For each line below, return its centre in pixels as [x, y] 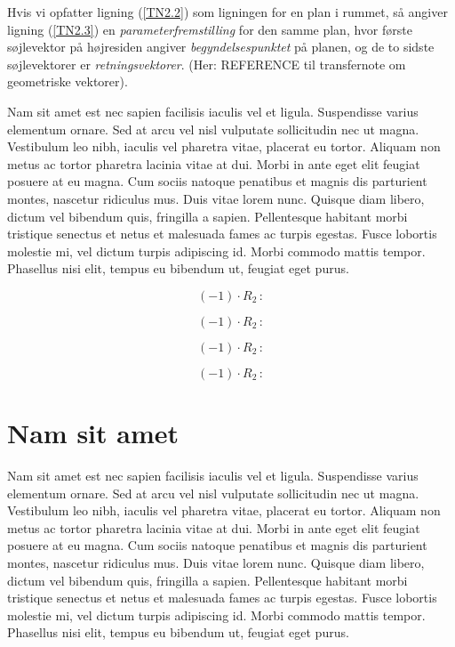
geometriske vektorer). [68, 81]
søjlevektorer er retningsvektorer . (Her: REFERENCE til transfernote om [207, 64]
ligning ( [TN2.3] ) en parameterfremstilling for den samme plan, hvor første [210, 29]
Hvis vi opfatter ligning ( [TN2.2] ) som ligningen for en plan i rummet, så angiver [227, 12]
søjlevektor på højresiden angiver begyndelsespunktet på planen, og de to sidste [221, 47]
